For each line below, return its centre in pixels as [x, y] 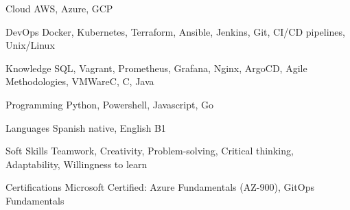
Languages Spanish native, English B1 [86, 127]
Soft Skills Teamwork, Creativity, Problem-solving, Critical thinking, [150, 151]
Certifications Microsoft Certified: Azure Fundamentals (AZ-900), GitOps [160, 187]
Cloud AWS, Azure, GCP [59, 8]
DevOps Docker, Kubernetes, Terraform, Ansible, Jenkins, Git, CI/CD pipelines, [175, 31]
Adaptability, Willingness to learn [77, 164]
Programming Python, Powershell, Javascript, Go [110, 104]
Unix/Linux [30, 45]
